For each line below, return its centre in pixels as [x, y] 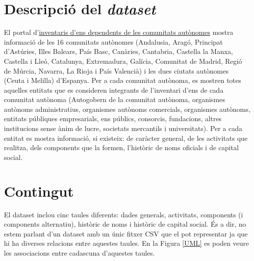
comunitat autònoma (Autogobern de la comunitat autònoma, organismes [114, 99]
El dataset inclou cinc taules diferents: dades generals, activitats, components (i [124, 214]
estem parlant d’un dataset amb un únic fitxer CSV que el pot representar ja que [126, 233]
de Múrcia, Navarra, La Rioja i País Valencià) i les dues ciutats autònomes [116, 70]
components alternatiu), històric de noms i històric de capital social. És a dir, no [125, 224]
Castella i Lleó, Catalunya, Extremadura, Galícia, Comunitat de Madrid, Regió [123, 61]
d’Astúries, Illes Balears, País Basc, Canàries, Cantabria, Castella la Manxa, [119, 51]
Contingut [39, 191]
